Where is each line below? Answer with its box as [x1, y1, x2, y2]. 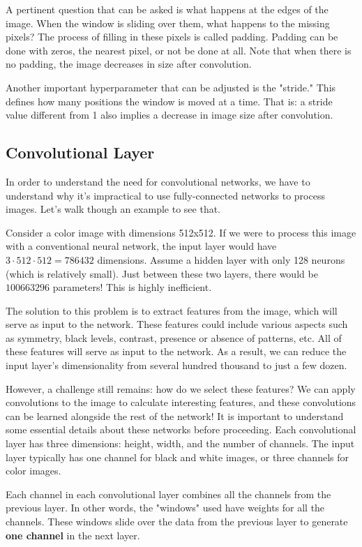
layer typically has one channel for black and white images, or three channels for [6, 449, 349, 464]
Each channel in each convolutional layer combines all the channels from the [6, 486, 331, 501]
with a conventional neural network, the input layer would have [6, 239, 277, 253]
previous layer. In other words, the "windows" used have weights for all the [6, 500, 325, 515]
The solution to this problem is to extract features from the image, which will [6, 303, 338, 317]
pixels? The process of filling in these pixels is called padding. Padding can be [6, 29, 338, 44]
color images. [6, 463, 61, 478]
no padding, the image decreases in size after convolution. [6, 57, 252, 71]
